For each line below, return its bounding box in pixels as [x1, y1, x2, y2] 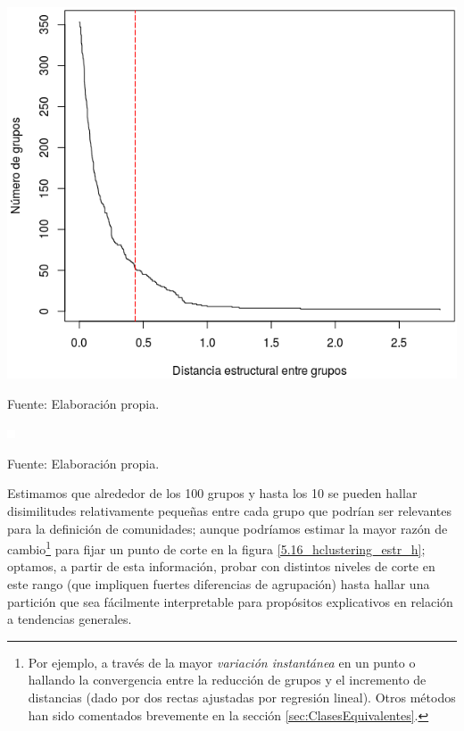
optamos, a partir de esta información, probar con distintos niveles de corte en [7, 557, 435, 576]
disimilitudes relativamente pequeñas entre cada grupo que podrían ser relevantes [7, 501, 452, 519]
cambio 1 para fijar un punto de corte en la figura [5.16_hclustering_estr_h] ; [7, 537, 426, 558]
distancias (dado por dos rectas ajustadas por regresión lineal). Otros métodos [28, 687, 456, 706]
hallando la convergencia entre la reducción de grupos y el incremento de [28, 670, 427, 689]
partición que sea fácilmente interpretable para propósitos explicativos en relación [7, 592, 453, 611]
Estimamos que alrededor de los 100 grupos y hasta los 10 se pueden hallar [7, 484, 418, 503]
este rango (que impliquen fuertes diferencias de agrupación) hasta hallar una [7, 575, 430, 594]
